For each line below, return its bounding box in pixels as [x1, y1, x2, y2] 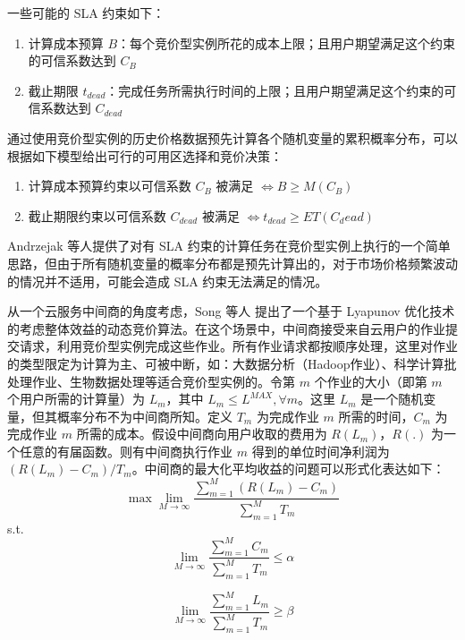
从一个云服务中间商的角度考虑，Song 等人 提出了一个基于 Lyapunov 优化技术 [7, 302, 455, 320]
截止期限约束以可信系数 [28, 206, 166, 225]
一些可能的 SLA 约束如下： [7, 4, 165, 21]
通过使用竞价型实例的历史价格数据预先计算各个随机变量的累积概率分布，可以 [7, 128, 458, 147]
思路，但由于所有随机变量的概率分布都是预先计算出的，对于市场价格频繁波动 [7, 253, 458, 272]
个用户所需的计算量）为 [7, 389, 145, 408]
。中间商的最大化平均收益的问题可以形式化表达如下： [131, 459, 445, 478]
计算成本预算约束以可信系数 [28, 176, 191, 195]
